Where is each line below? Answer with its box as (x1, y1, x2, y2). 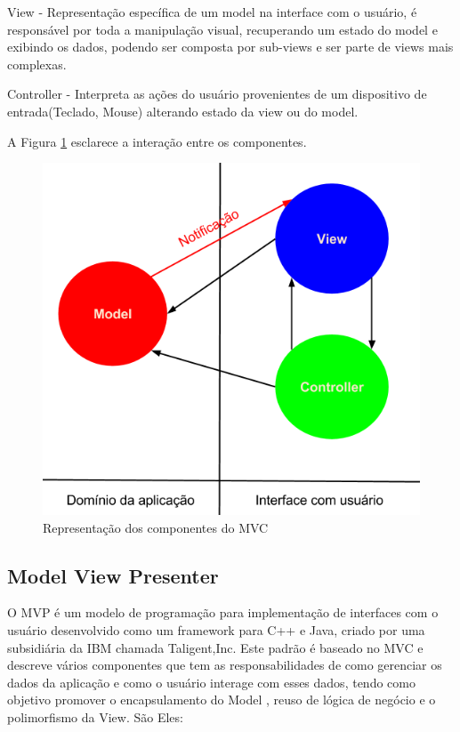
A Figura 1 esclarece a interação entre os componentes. (7, 132, 307, 150)
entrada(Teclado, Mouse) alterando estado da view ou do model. (7, 101, 359, 120)
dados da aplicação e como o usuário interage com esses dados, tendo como (7, 672, 416, 691)
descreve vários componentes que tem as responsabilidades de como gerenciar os (7, 656, 442, 674)
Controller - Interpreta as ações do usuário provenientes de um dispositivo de (7, 84, 427, 103)
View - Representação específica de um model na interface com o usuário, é (7, 3, 417, 20)
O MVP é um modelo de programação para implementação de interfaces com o (7, 603, 439, 622)
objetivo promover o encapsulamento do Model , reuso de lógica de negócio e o (7, 690, 436, 709)
